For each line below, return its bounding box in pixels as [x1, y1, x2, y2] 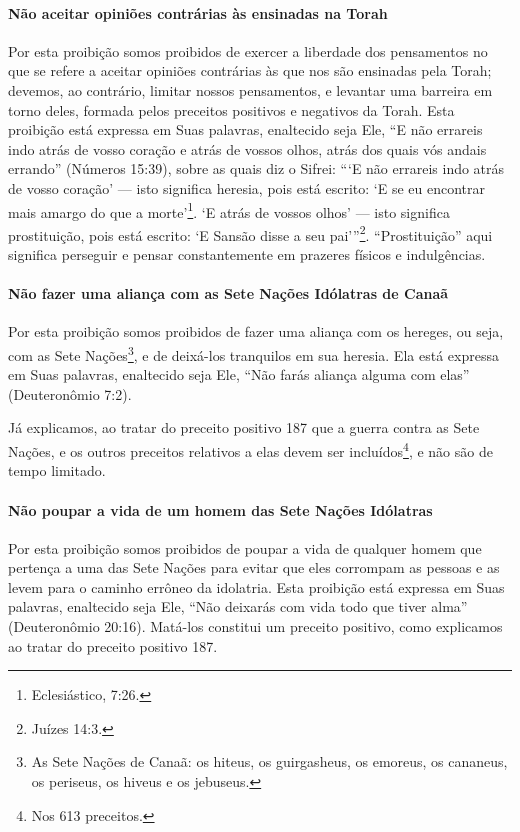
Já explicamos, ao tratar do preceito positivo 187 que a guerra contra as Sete [8, 417, 480, 438]
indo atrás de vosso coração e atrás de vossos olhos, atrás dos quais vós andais [8, 138, 487, 159]
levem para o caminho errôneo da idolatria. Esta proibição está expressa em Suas [8, 576, 505, 597]
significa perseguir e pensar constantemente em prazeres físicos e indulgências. [8, 244, 486, 265]
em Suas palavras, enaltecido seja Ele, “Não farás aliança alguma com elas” [8, 364, 470, 385]
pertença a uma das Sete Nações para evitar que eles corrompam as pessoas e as [8, 557, 500, 578]
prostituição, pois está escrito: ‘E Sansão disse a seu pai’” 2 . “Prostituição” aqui [8, 221, 493, 245]
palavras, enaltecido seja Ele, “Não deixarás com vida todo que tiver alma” [8, 596, 468, 617]
